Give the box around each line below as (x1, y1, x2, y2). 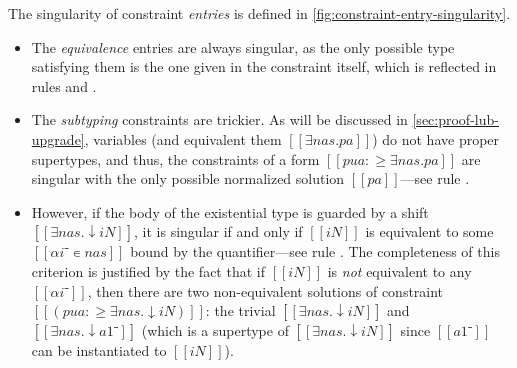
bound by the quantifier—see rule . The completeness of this (130, 241, 500, 262)
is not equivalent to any (327, 260, 472, 281)
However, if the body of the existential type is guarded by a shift (31, 201, 429, 222)
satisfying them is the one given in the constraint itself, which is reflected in (31, 56, 497, 77)
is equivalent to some (365, 221, 494, 242)
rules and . (31, 75, 97, 96)
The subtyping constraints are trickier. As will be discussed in (31, 109, 408, 130)
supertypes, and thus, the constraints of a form (31, 148, 320, 169)
